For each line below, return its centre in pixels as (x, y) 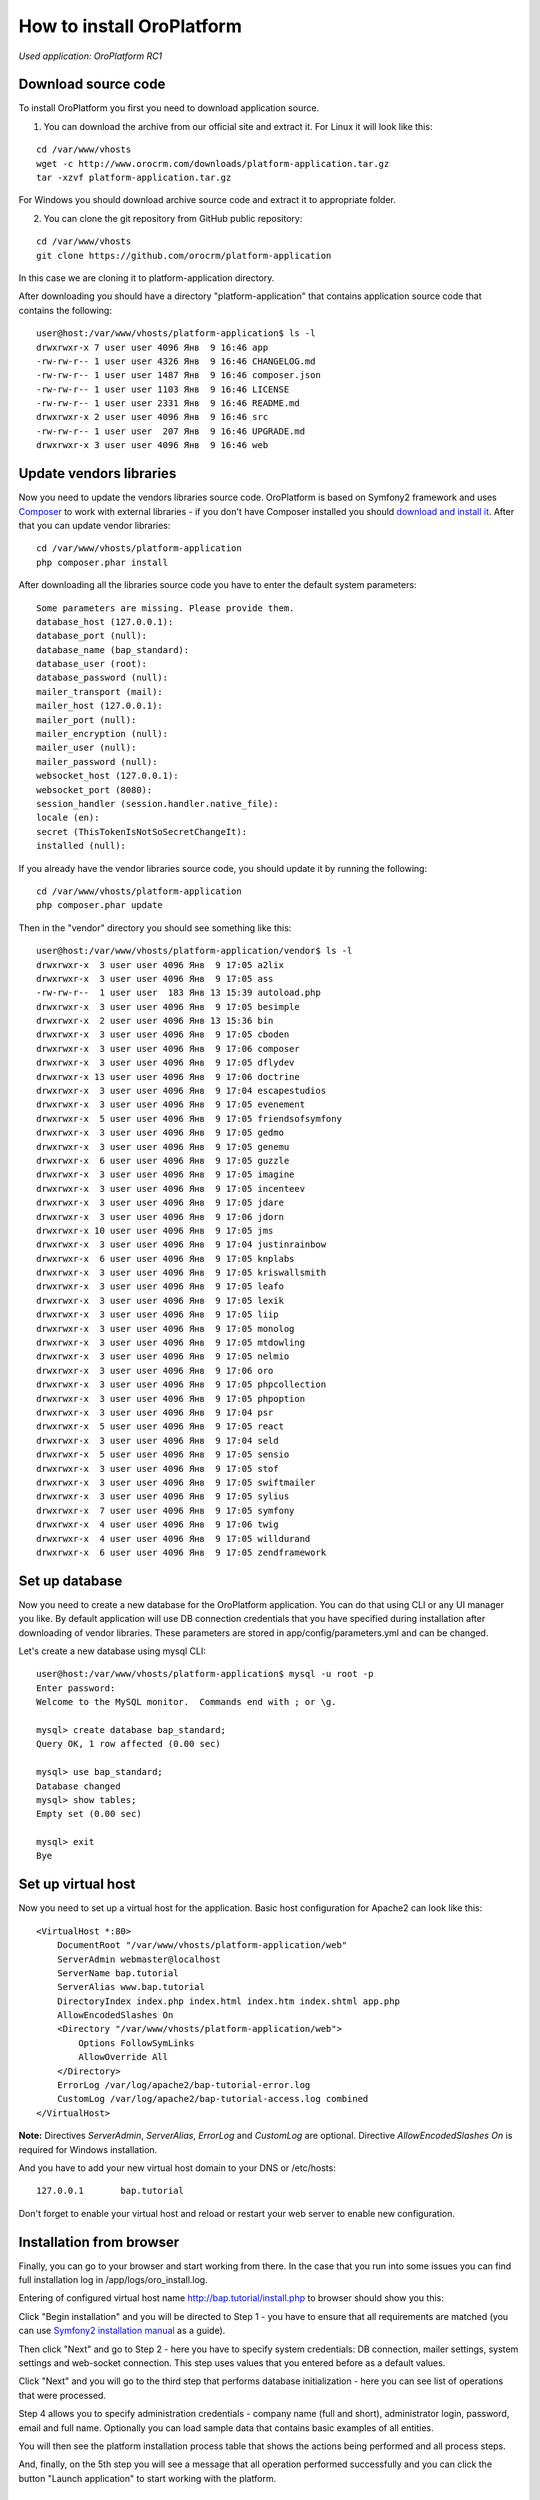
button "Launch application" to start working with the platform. (147, 2478)
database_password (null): (102, 678)
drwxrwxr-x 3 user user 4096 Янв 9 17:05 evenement (170, 1104)
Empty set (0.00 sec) (89, 1814)
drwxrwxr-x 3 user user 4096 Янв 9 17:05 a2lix (160, 964)
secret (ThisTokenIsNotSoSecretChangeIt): (142, 831)
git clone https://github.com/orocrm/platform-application (184, 255)
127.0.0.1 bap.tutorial (110, 2191)
